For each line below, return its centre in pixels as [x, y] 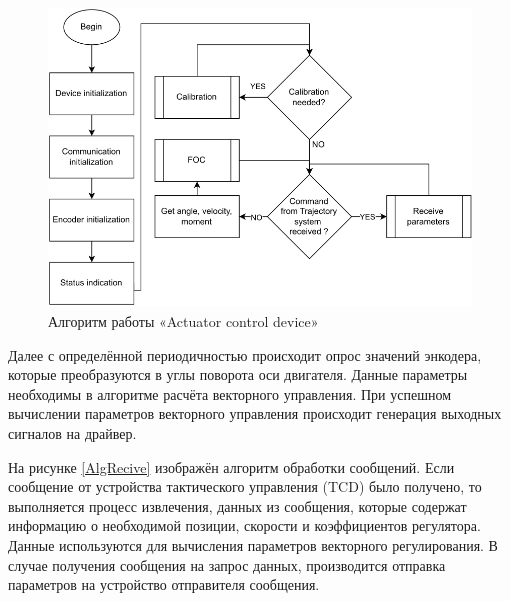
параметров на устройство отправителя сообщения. [164, 584]
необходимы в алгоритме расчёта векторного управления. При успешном [230, 393]
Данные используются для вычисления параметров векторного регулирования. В [253, 545]
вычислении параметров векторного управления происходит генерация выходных [255, 413]
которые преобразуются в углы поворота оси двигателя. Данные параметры [238, 374]
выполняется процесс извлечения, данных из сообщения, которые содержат [237, 505]
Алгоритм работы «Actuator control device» [183, 321]
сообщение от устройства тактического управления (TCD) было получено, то [245, 486]
